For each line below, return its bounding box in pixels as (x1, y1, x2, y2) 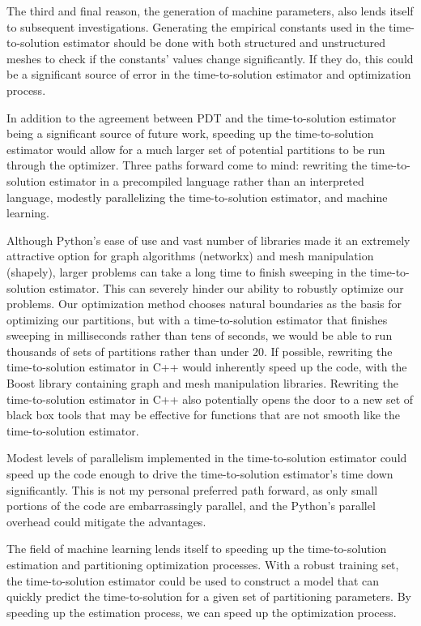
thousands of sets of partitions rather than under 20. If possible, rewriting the (6, 342, 393, 359)
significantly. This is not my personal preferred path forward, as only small (6, 481, 378, 498)
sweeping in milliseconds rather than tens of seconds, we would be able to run (6, 327, 393, 344)
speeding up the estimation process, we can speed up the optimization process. (6, 603, 397, 620)
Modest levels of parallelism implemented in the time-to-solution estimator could (6, 449, 407, 466)
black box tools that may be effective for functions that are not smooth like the (6, 406, 401, 423)
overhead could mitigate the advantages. (6, 512, 206, 530)
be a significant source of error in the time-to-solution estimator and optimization (6, 66, 411, 83)
